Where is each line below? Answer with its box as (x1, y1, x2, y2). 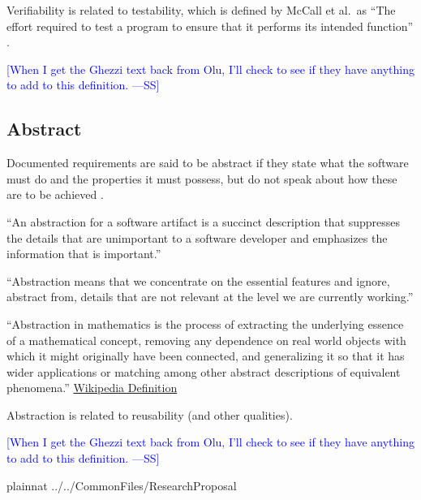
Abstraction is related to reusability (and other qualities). (6, 406, 293, 423)
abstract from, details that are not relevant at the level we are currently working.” (6, 288, 414, 305)
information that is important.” (6, 245, 161, 262)
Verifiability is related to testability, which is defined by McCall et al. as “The (6, 2, 396, 18)
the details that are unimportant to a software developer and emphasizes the (6, 229, 388, 246)
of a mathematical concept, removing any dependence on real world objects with (6, 331, 406, 348)
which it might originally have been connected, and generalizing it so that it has (6, 347, 405, 364)
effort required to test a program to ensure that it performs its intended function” (6, 17, 414, 34)
